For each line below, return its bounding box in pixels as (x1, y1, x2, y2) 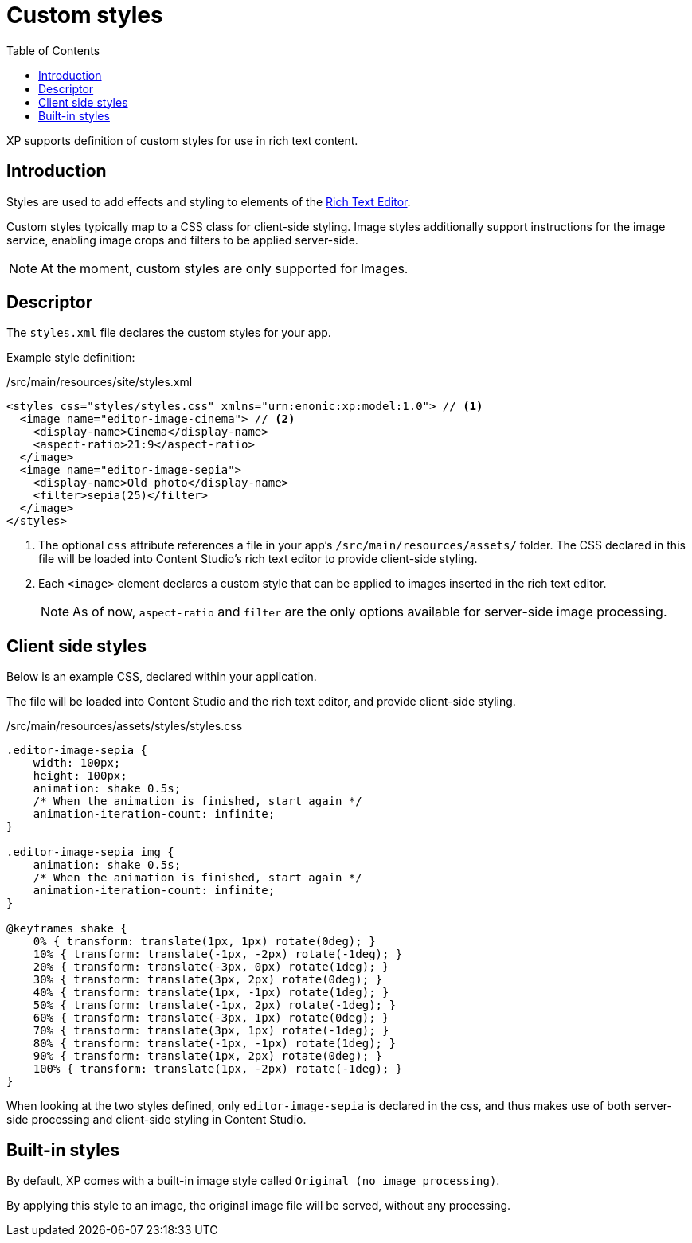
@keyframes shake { (6, 922, 127, 936)
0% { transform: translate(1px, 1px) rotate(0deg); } (33, 935, 376, 948)
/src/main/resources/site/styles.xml (6, 375, 193, 389)
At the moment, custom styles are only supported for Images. (41, 260, 409, 276)
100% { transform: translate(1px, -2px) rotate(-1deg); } (33, 1062, 403, 1076)
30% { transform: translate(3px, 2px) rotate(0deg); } (33, 973, 383, 987)
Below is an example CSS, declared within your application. (6, 670, 317, 684)
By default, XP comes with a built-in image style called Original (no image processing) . (6, 1174, 500, 1188)
